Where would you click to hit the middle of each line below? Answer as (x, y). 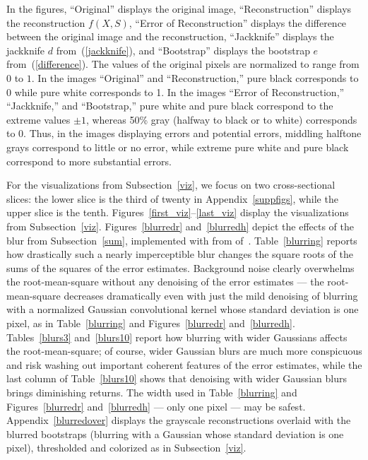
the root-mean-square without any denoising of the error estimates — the (165, 282)
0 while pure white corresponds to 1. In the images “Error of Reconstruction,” (176, 92)
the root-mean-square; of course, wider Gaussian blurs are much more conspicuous (184, 351)
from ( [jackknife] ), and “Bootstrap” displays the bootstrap (183, 50)
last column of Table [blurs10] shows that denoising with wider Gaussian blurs (177, 378)
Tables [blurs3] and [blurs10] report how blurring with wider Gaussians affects (177, 337)
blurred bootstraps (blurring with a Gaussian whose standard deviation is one (175, 434)
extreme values (38, 119)
